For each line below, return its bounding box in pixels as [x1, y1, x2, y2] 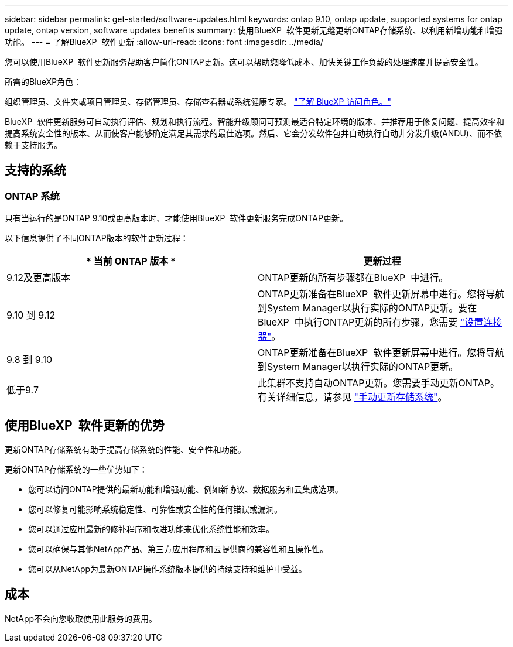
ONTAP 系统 [5, 190, 60, 202]
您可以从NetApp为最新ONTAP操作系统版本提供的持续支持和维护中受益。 [28, 564, 307, 574]
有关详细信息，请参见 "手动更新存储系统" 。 [258, 391, 447, 403]
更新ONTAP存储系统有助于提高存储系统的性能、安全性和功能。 [5, 444, 246, 455]
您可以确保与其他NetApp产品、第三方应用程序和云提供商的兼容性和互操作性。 [28, 544, 329, 554]
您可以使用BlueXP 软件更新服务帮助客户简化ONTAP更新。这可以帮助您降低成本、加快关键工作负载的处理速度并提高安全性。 [5, 57, 483, 67]
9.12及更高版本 [6, 272, 71, 284]
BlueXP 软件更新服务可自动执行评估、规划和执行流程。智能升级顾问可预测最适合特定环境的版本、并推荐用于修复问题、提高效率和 [5, 117, 504, 126]
